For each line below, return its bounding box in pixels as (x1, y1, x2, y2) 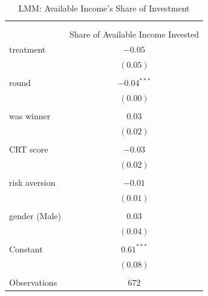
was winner (9, 110, 51, 122)
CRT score (9, 143, 48, 155)
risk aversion (9, 176, 56, 188)
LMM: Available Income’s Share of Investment (18, 2, 190, 14)
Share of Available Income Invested (70, 28, 199, 41)
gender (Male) (9, 209, 61, 222)
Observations (9, 275, 57, 288)
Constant (9, 242, 43, 255)
